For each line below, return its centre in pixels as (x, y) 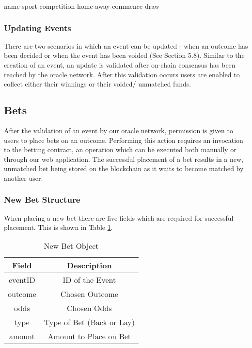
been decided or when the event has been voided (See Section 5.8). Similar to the (124, 55)
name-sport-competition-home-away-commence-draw (82, 6)
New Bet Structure (42, 200)
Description (89, 265)
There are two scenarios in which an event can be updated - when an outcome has (126, 45)
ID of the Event (89, 279)
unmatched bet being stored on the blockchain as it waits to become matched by (124, 168)
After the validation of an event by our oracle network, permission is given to (118, 130)
